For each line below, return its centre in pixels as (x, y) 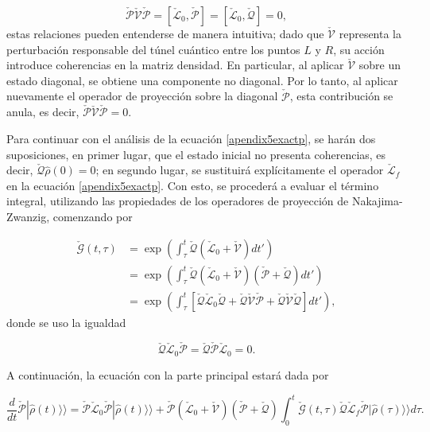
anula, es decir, (43, 112)
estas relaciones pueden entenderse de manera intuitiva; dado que (165, 33)
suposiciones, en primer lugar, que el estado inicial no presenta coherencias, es (196, 154)
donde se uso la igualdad (66, 322)
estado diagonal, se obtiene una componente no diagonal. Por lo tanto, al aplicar (202, 80)
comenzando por (93, 216)
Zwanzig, (28, 216)
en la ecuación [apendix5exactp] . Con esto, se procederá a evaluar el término (193, 185)
